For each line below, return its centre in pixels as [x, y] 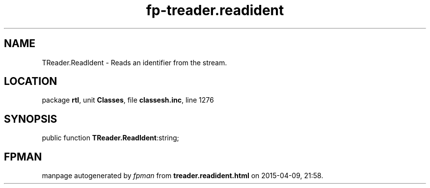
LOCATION [31, 81]
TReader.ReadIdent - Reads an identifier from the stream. [134, 62]
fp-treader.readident [215, 10]
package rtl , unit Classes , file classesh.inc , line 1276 [128, 100]
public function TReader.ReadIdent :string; [110, 138]
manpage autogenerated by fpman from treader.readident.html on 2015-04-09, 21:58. [183, 176]
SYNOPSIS [31, 119]
